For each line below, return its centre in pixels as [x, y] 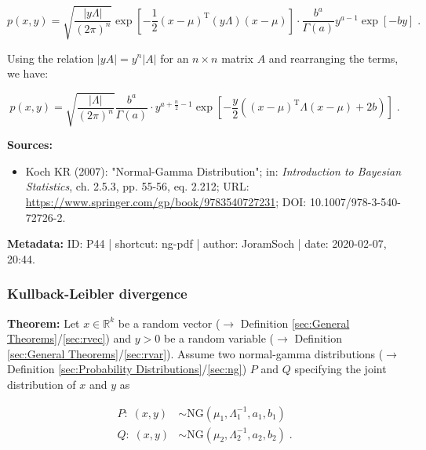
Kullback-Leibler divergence [97, 294]
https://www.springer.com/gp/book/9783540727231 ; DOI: [166, 202]
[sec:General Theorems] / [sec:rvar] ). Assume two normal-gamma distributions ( [195, 353]
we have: [28, 73]
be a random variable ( [219, 338]
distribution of [42, 385]
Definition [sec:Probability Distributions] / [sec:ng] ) [127, 369]
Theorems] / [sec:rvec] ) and [69, 338]
